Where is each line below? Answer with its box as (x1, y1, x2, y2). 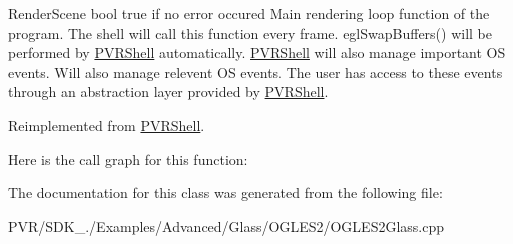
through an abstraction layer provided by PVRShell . (8, 81, 329, 102)
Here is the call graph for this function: (8, 148, 248, 169)
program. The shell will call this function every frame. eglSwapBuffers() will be (8, 22, 493, 43)
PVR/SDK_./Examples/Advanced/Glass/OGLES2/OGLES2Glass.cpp (8, 215, 445, 236)
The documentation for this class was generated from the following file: (8, 182, 443, 203)
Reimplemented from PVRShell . (8, 114, 205, 135)
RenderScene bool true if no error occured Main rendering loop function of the (8, 3, 490, 23)
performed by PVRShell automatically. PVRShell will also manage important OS (8, 42, 506, 63)
